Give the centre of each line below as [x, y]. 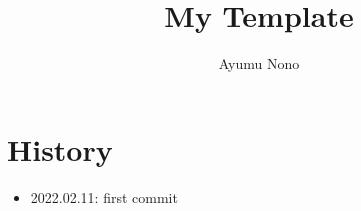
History [60, 148]
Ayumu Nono [259, 63]
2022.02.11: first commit [104, 196]
